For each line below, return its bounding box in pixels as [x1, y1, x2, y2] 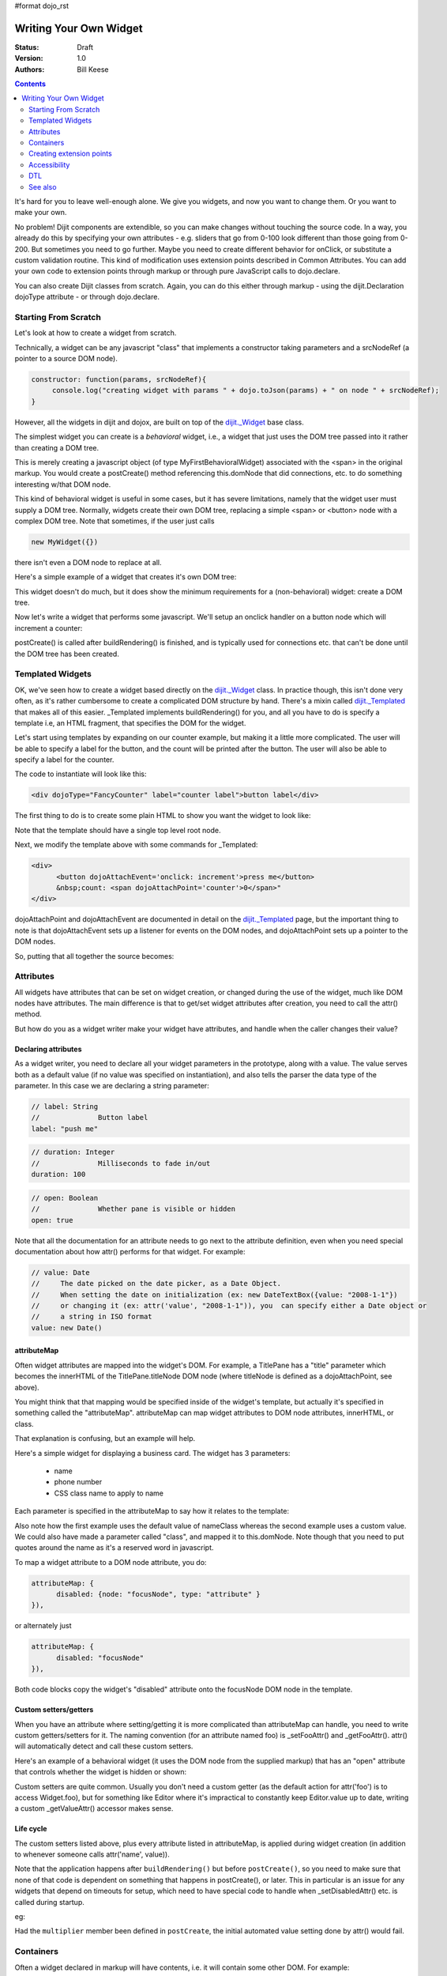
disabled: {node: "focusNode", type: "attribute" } [56, 1589, 261, 1599]
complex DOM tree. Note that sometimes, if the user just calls [14, 516, 215, 526]
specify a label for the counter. [14, 755, 115, 764]
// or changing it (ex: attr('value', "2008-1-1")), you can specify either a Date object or [31, 1301, 427, 1310]
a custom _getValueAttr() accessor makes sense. [14, 1804, 174, 1813]
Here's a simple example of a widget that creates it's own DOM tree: [14, 572, 237, 582]
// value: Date [31, 1268, 90, 1276]
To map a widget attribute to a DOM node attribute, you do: [14, 1557, 207, 1567]
